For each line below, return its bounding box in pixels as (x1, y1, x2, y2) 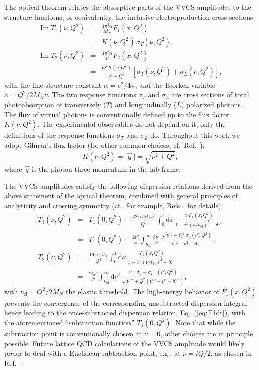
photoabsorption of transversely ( (4, 99, 106, 110)
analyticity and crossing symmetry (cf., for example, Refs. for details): (4, 200, 223, 210)
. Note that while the (171, 317, 236, 327)
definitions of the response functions (4, 130, 115, 140)
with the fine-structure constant (4, 79, 102, 90)
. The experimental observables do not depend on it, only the (37, 119, 226, 129)
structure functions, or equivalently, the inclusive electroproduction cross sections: (4, 11, 255, 22)
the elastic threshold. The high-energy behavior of (66, 286, 219, 297)
